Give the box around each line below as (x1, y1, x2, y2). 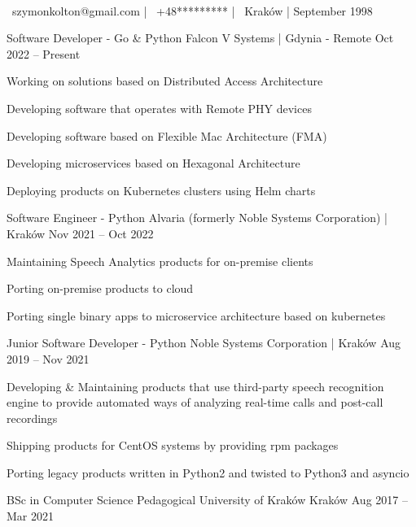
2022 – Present (7, 45, 81, 62)
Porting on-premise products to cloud (7, 280, 194, 297)
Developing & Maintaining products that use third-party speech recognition (7, 377, 384, 394)
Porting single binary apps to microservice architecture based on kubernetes (7, 307, 386, 324)
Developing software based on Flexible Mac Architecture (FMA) (7, 127, 327, 144)
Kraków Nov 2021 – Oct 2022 (7, 224, 154, 242)
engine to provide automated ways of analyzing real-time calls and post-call (7, 394, 383, 411)
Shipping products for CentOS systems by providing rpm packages (7, 437, 339, 454)
